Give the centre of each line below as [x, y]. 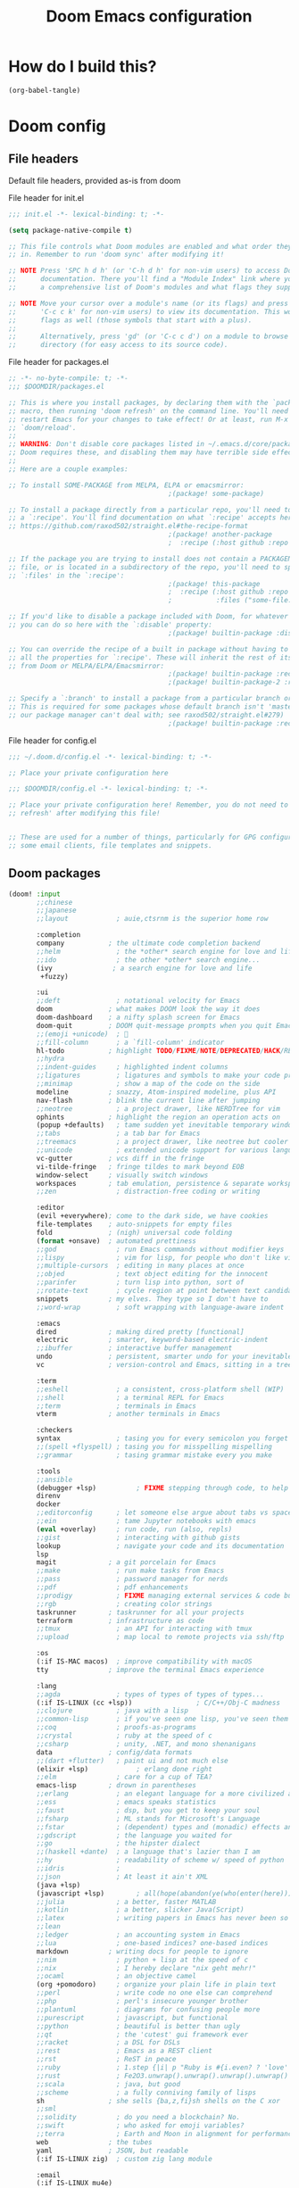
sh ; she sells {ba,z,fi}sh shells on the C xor [158, 2101]
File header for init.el [46, 197]
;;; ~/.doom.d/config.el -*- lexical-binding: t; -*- [111, 757]
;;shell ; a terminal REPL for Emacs [130, 1397]
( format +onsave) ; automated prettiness [116, 1241]
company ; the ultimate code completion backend [148, 943]
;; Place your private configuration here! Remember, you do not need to [149, 805]
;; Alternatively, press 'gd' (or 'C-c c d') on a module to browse [149, 336]
